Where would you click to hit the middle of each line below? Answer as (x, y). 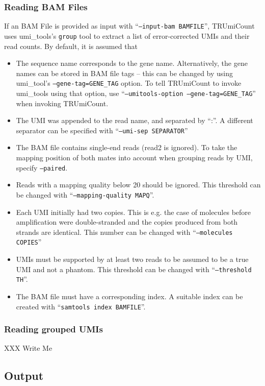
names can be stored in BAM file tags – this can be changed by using (125, 73)
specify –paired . (42, 167)
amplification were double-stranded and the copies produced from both (127, 222)
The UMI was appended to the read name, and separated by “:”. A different (135, 120)
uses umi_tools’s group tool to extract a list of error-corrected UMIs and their (127, 35)
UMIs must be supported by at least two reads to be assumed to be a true (132, 259)
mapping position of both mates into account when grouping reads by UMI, (134, 158)
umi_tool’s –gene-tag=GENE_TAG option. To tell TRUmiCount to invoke (129, 83)
